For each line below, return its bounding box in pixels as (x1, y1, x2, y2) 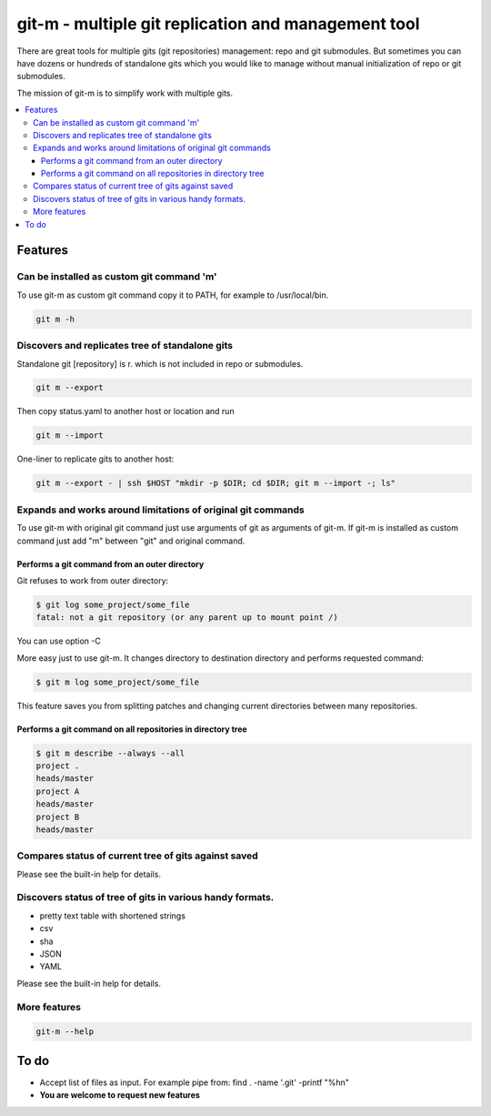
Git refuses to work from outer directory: (16, 574, 169, 586)
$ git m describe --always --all (35, 747, 185, 758)
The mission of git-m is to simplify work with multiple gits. (16, 87, 234, 98)
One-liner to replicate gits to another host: (16, 453, 175, 464)
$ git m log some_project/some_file (35, 676, 200, 687)
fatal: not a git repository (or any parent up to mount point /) (35, 613, 338, 623)
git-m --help (35, 1027, 95, 1037)
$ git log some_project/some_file (35, 599, 190, 610)
